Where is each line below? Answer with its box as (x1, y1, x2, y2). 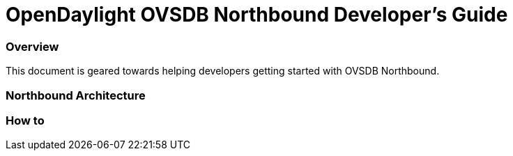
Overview (6, 39, 59, 54)
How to (6, 113, 45, 127)
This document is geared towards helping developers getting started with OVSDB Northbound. (6, 65, 440, 77)
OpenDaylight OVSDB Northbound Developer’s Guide (6, 3, 508, 26)
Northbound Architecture (6, 88, 146, 102)
